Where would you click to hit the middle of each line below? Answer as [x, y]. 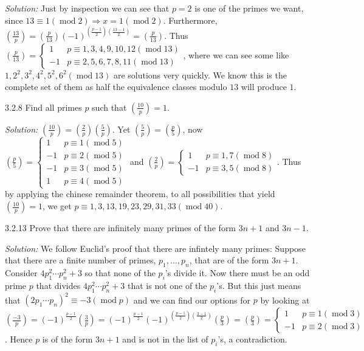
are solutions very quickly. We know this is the [200, 75]
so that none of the [120, 273]
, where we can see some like [236, 54]
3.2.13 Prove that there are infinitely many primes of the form [121, 228]
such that [109, 107]
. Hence [19, 339]
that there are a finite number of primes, [81, 260]
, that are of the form [229, 260]
